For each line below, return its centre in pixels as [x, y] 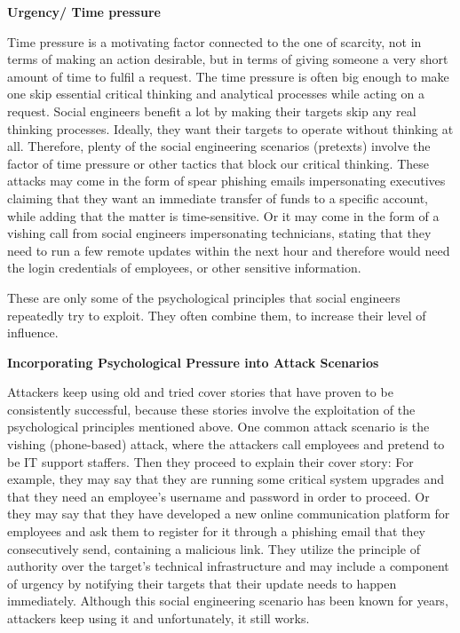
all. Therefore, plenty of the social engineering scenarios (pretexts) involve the [219, 146]
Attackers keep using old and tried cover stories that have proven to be [200, 392]
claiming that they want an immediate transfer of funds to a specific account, [218, 198]
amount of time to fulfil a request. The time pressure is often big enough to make [228, 76]
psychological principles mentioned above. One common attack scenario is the [218, 427]
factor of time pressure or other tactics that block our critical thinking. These [218, 163]
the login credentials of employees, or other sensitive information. [184, 268]
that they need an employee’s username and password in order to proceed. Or [218, 496]
